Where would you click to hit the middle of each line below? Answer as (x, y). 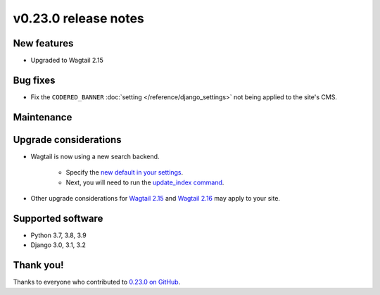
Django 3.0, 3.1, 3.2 (58, 245)
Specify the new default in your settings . (125, 172)
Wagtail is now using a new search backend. (95, 156)
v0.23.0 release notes (78, 18)
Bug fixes (34, 80)
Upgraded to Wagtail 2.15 (67, 61)
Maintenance (43, 117)
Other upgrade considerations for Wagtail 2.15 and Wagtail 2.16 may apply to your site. (156, 199)
